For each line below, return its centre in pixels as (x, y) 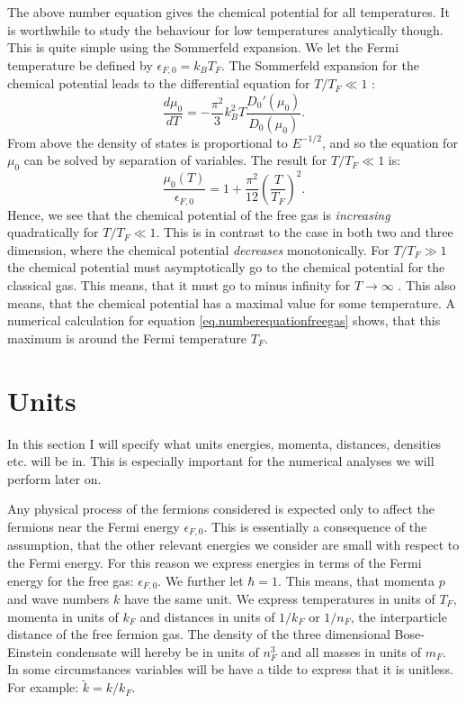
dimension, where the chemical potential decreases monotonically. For (198, 249)
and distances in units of (207, 616)
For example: (43, 687)
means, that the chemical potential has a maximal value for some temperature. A (232, 302)
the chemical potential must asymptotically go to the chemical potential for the (226, 267)
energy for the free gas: (71, 580)
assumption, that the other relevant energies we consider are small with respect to (233, 545)
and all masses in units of (351, 651)
